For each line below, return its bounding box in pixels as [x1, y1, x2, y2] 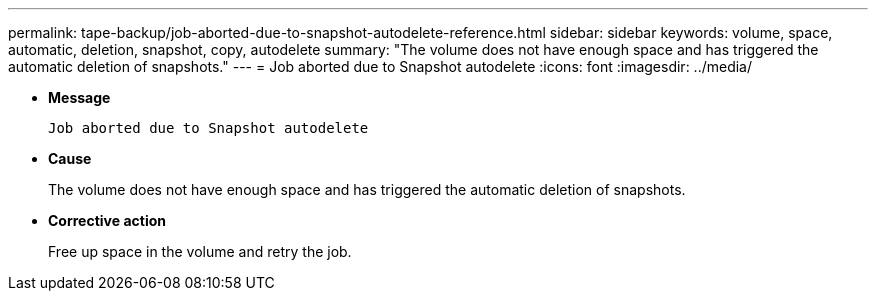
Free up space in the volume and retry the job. [48, 243, 352, 260]
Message [48, 89, 111, 106]
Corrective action [48, 212, 166, 229]
